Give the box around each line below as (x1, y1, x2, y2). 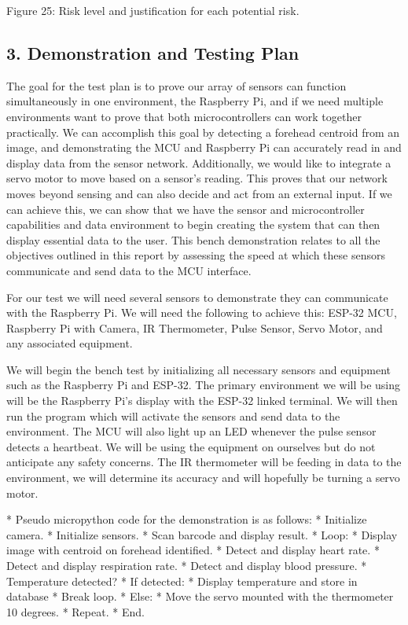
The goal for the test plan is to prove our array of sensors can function (6, 77, 347, 94)
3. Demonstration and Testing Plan (6, 40, 300, 64)
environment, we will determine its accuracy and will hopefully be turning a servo (6, 469, 400, 486)
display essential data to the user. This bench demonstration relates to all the (6, 231, 380, 248)
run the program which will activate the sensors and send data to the (6, 407, 340, 424)
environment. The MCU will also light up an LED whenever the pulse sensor (6, 423, 377, 439)
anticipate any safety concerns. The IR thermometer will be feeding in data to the (6, 454, 402, 470)
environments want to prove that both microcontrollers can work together (6, 108, 362, 124)
